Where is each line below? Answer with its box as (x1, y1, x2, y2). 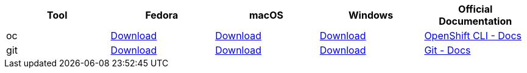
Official (458, 3, 493, 15)
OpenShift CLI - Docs (424, 30, 522, 42)
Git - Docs (424, 44, 471, 56)
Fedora (145, 9, 179, 21)
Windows (348, 9, 394, 21)
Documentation (439, 15, 512, 27)
